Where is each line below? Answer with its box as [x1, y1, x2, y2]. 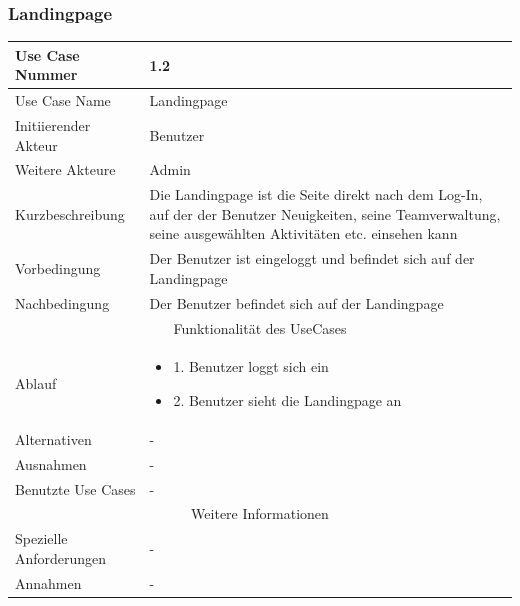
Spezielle [15, 528, 68, 549]
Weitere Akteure [15, 159, 116, 180]
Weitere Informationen [191, 503, 329, 524]
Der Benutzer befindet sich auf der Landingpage [149, 292, 444, 313]
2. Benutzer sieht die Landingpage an [173, 390, 402, 411]
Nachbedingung [15, 292, 110, 313]
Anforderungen [15, 547, 107, 568]
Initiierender [15, 115, 91, 135]
